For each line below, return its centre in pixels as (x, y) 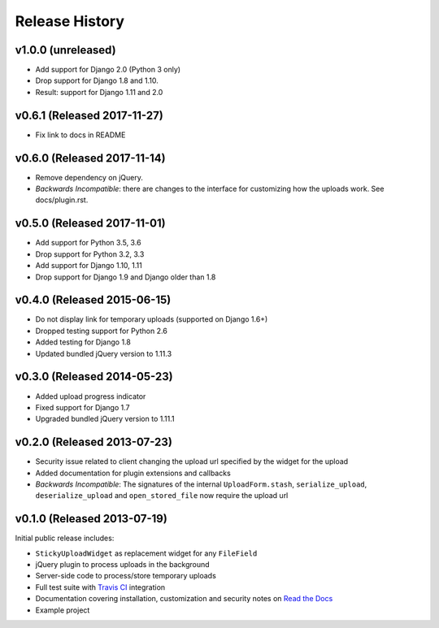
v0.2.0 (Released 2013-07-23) (93, 442)
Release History (70, 21)
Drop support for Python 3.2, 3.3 (90, 254)
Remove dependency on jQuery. (89, 177)
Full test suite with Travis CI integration (100, 587)
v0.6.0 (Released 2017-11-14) (90, 158)
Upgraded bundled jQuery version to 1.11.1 (105, 419)
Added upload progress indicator (91, 396)
